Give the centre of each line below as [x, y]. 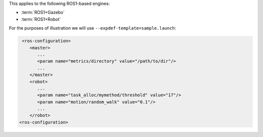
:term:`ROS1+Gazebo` [43, 13]
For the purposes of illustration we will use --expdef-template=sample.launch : [93, 28]
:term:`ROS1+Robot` [41, 19]
